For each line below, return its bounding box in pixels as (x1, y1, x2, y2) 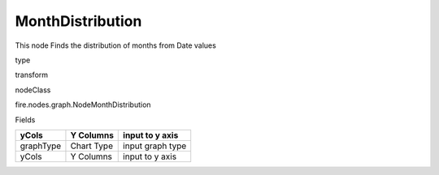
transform (15, 70, 49, 80)
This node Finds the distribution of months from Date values (15, 41, 217, 50)
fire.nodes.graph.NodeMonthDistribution (15, 100, 151, 109)
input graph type (123, 140, 187, 152)
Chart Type (70, 140, 114, 152)
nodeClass (15, 85, 51, 95)
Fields (15, 114, 36, 125)
